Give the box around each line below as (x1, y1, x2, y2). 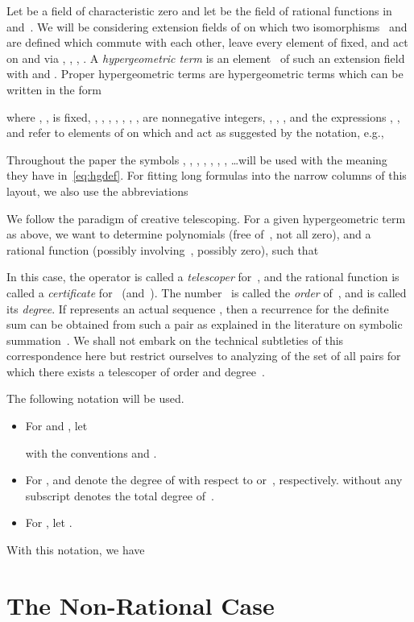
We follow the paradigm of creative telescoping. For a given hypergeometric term (6, 209, 406, 226)
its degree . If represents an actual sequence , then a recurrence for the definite (6, 300, 389, 317)
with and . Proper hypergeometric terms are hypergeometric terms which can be (6, 65, 404, 82)
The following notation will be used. (6, 390, 184, 407)
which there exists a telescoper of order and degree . (6, 363, 265, 379)
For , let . (25, 514, 72, 531)
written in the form (6, 81, 101, 97)
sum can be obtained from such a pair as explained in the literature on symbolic (6, 316, 403, 333)
